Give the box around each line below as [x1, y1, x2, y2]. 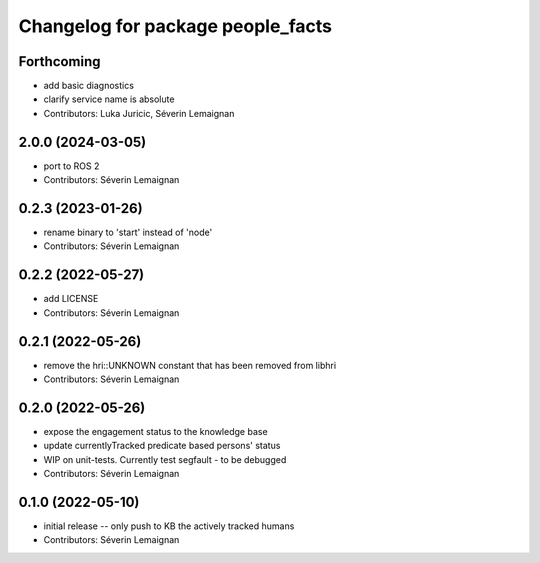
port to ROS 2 [43, 160, 100, 172]
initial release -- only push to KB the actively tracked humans [43, 520, 295, 532]
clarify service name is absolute [43, 93, 175, 105]
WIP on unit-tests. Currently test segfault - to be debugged [43, 453, 287, 465]
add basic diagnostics [43, 80, 135, 92]
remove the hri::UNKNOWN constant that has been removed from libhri [43, 359, 337, 371]
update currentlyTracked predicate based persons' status [43, 440, 281, 452]
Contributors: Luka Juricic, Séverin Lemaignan [43, 107, 235, 119]
